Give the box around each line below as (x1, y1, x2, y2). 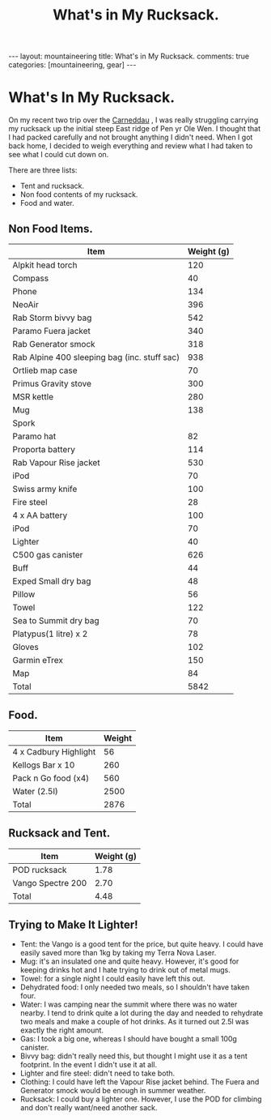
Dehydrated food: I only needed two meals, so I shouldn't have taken (19, 982, 250, 992)
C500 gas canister (12, 549, 83, 560)
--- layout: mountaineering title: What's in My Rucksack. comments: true (8, 51, 249, 62)
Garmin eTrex (12, 654, 63, 665)
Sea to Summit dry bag (12, 614, 100, 626)
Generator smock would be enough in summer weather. (19, 1086, 206, 1096)
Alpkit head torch (12, 259, 78, 271)
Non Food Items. (8, 221, 93, 236)
